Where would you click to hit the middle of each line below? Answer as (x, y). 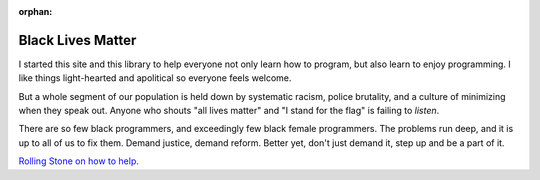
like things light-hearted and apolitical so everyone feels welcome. (155, 78)
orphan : (35, 11)
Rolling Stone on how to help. (78, 161)
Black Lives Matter (77, 40)
